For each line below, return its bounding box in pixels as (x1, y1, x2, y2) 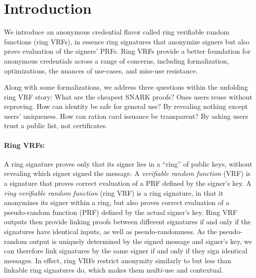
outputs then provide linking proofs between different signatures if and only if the (4, 216, 251, 227)
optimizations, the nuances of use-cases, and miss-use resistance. (4, 65, 198, 75)
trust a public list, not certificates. (4, 120, 108, 131)
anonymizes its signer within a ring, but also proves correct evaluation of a (4, 197, 229, 208)
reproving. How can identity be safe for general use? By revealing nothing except (4, 101, 248, 111)
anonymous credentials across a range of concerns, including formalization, (4, 55, 229, 66)
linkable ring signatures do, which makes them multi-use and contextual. (4, 265, 223, 275)
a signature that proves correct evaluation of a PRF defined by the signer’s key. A (4, 178, 252, 188)
